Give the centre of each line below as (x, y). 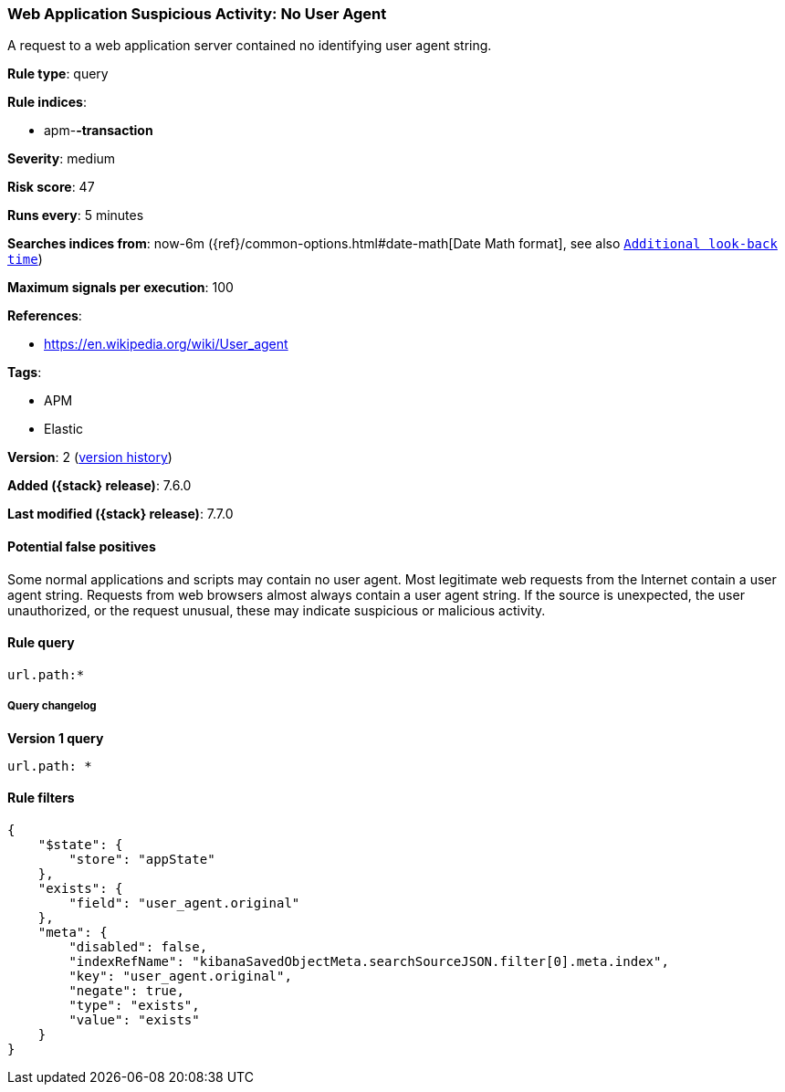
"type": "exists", (134, 1005)
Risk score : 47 (51, 187)
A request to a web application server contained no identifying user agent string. (250, 46)
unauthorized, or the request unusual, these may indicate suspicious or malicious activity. (277, 610)
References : (45, 316)
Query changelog (52, 706)
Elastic (64, 429)
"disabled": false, (138, 946)
